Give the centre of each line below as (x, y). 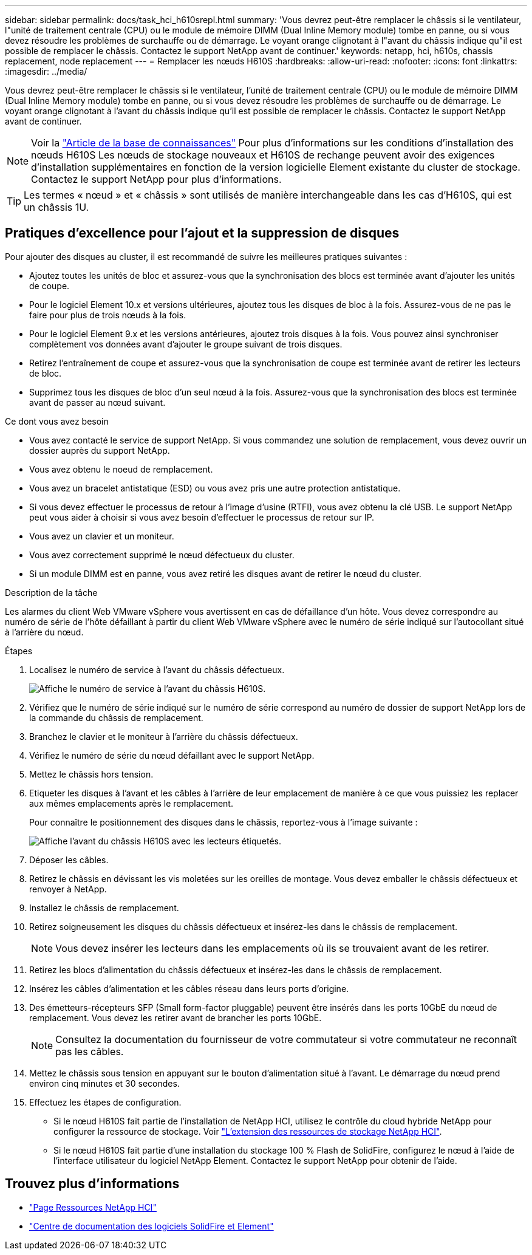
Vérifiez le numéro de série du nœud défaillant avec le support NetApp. (172, 755)
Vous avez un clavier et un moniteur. (102, 536)
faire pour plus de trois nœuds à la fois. (108, 315)
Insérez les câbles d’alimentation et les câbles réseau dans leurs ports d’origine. (189, 988)
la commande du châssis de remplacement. (116, 717)
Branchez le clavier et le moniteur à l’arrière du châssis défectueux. (164, 736)
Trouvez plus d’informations (92, 1184)
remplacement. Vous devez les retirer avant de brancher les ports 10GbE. (176, 1017)
